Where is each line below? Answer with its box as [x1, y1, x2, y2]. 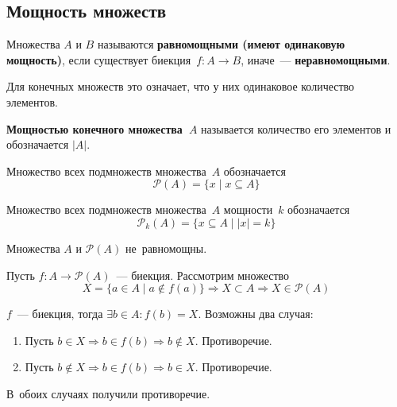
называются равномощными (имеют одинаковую [97, 36, 345, 52]
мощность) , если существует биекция [6, 51, 191, 68]
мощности [223, 201, 273, 218]
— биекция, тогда [17, 305, 103, 322]
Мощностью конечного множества [6, 120, 183, 137]
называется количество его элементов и [201, 120, 391, 137]
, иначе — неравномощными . [241, 51, 391, 68]
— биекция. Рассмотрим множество [116, 266, 290, 283]
